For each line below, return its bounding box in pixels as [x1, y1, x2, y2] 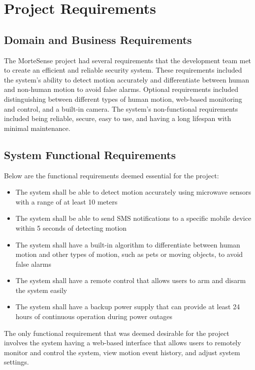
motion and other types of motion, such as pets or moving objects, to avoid [15, 249, 243, 259]
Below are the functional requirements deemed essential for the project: [4, 170, 219, 180]
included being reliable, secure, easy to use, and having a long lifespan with [4, 113, 231, 123]
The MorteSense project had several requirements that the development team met [4, 55, 252, 65]
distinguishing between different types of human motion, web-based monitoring [4, 93, 242, 104]
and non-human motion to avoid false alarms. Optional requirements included [4, 84, 238, 94]
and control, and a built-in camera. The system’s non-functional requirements [4, 103, 238, 114]
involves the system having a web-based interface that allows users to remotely [4, 337, 241, 348]
